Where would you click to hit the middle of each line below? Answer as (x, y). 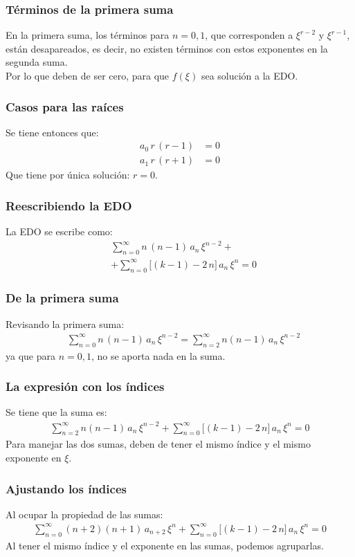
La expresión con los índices (85, 386)
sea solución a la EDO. (249, 75)
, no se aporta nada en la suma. (158, 355)
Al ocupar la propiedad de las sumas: (84, 514)
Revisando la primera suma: (65, 323)
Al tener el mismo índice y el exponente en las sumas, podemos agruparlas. (165, 545)
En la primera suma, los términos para (88, 35)
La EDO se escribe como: (59, 231)
